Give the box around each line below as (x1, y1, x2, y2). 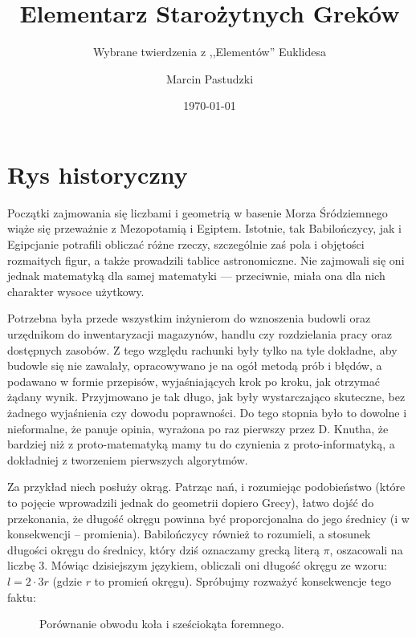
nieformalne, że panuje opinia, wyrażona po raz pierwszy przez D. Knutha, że (7, 420, 389, 436)
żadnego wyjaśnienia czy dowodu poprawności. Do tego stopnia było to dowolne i (7, 404, 407, 420)
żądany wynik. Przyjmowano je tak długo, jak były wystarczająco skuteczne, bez (7, 388, 406, 405)
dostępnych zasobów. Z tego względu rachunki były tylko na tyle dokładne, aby (7, 341, 398, 358)
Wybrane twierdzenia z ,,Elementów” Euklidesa (93, 43, 326, 60)
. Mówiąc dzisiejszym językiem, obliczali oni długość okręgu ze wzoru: (44, 557, 387, 574)
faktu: (7, 588, 36, 605)
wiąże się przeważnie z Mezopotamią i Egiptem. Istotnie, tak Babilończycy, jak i (7, 220, 402, 237)
